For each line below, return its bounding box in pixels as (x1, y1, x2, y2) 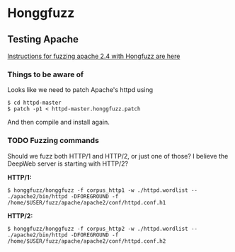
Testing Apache (7, 33, 79, 45)
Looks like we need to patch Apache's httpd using (7, 86, 154, 94)
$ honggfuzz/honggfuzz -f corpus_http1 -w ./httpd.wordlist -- (7, 186, 198, 194)
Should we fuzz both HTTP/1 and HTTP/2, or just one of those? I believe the (7, 151, 229, 160)
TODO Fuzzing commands (7, 136, 99, 146)
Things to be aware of (7, 69, 84, 79)
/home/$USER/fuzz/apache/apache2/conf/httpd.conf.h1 (7, 199, 166, 206)
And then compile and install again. (7, 118, 110, 127)
